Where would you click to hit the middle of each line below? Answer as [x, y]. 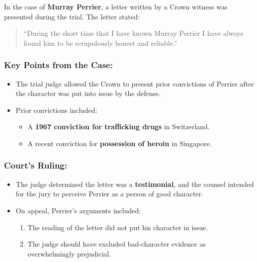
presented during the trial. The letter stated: [72, 16]
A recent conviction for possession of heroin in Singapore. [120, 143]
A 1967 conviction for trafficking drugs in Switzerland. [119, 127]
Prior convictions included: [56, 110]
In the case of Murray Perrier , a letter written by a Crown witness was [116, 6]
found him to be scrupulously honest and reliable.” [100, 43]
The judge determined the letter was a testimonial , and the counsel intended [135, 184]
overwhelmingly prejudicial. [69, 253]
